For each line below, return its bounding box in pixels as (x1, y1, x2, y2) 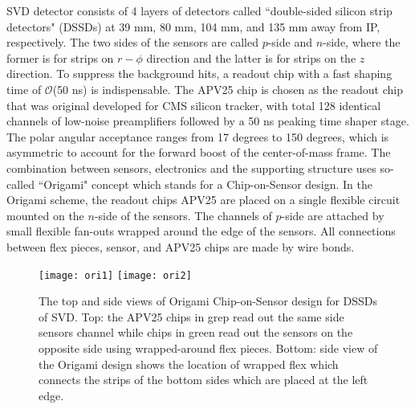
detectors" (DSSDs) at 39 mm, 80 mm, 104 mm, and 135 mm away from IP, (6, 18, 380, 35)
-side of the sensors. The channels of (94, 207, 272, 223)
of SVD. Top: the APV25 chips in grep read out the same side (39, 308, 344, 325)
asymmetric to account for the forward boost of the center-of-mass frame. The (6, 144, 391, 161)
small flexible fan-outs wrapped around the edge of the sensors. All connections (6, 223, 396, 239)
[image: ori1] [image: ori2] (39, 269, 192, 281)
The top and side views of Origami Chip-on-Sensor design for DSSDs (39, 292, 378, 309)
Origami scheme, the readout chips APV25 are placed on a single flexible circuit (6, 191, 401, 208)
